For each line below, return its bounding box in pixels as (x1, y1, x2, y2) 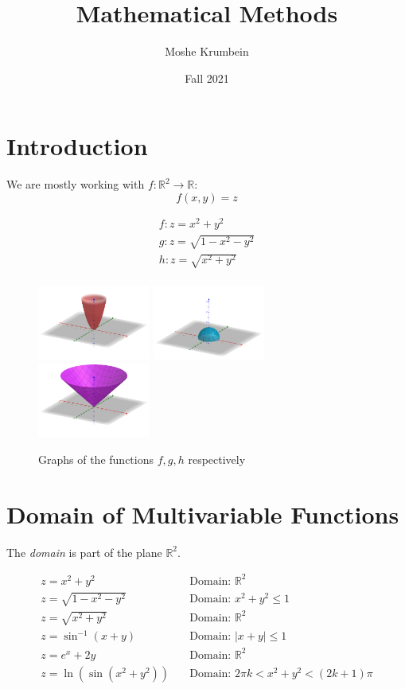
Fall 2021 (185, 69, 229, 86)
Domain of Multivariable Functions (6, 497, 399, 530)
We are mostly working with (6, 176, 145, 193)
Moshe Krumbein (165, 43, 249, 60)
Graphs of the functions (38, 451, 154, 468)
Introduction (6, 130, 148, 162)
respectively (188, 451, 246, 468)
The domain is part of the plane (6, 543, 162, 560)
